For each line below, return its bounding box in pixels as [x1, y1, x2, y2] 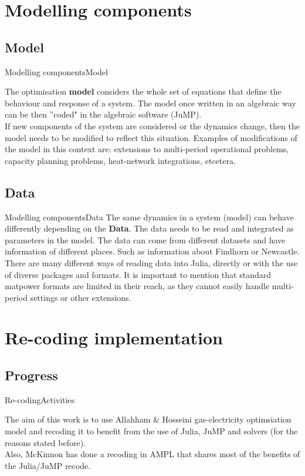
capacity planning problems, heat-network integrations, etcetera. [5, 154, 236, 166]
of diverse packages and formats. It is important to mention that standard [5, 268, 271, 280]
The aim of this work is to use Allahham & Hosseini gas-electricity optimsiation [5, 413, 292, 425]
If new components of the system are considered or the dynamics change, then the [5, 119, 300, 132]
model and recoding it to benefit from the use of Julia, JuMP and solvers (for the [5, 425, 298, 437]
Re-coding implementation [5, 326, 223, 350]
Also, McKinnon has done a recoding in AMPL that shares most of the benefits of [5, 448, 300, 460]
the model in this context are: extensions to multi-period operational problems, [5, 143, 289, 155]
